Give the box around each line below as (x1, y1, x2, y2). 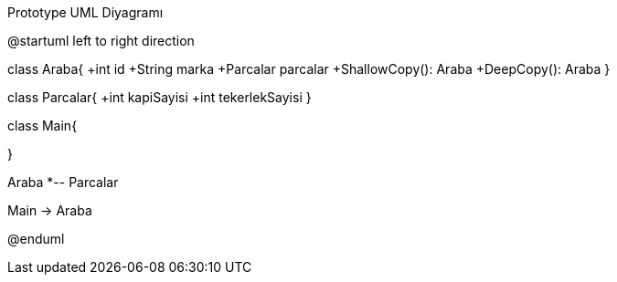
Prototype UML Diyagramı (7, 5, 164, 20)
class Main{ (7, 118, 78, 133)
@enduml (7, 231, 65, 246)
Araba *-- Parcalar (7, 174, 119, 190)
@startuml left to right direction (7, 33, 195, 48)
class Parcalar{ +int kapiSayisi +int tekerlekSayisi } (7, 89, 312, 105)
